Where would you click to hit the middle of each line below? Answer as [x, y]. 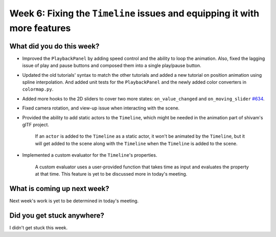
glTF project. [36, 124]
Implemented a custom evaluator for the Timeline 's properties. [90, 155]
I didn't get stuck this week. [39, 227]
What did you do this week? [54, 46]
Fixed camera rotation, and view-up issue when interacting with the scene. [101, 108]
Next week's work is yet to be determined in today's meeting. [74, 201]
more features [40, 28]
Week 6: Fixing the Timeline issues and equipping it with [134, 13]
